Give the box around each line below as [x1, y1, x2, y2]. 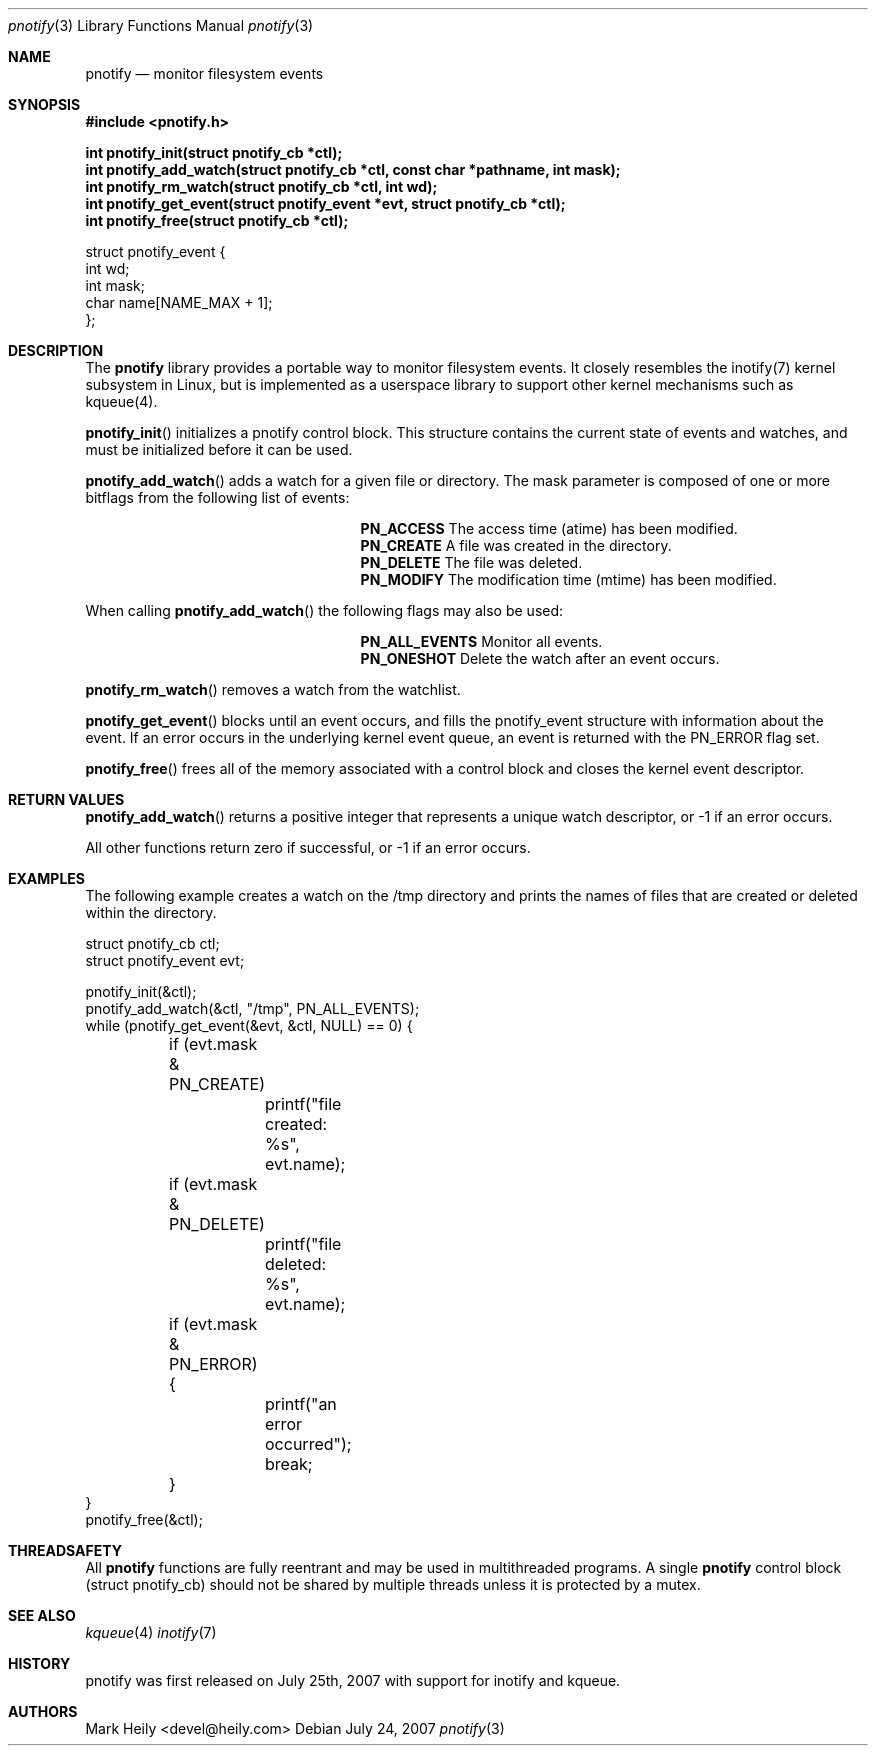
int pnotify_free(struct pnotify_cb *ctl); [85, 212, 349, 229]
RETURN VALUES [8, 791, 125, 808]
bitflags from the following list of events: [85, 489, 350, 506]
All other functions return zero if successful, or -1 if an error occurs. [85, 839, 531, 856]
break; [265, 1454, 313, 1474]
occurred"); [265, 1434, 352, 1454]
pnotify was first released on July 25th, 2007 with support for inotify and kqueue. [85, 1672, 621, 1689]
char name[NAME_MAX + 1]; [85, 294, 273, 311]
